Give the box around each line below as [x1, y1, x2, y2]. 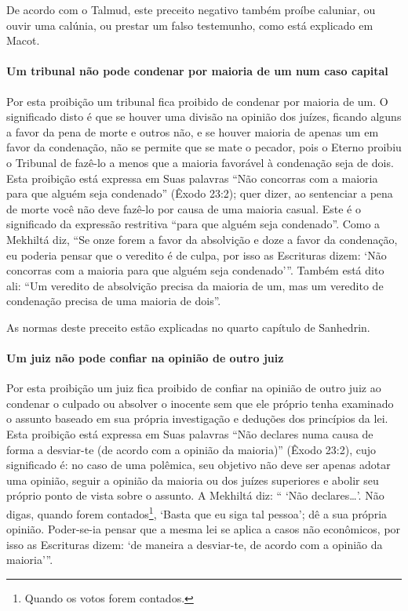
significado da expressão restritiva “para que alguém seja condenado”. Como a [6, 216, 381, 232]
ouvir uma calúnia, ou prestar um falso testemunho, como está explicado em [6, 16, 373, 33]
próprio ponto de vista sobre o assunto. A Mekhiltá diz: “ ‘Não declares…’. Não [6, 487, 384, 504]
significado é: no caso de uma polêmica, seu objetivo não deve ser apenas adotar [6, 456, 391, 473]
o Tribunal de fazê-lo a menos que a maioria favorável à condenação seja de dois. [6, 154, 394, 170]
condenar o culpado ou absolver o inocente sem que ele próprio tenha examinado [6, 395, 394, 411]
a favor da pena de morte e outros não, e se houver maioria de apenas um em [6, 123, 379, 140]
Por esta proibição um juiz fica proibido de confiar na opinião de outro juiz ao [6, 380, 381, 396]
